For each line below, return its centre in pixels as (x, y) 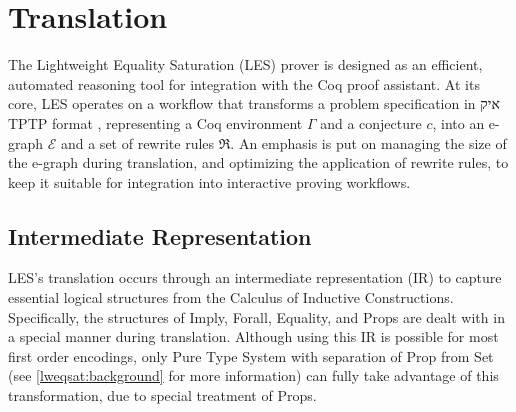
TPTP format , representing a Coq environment (155, 122)
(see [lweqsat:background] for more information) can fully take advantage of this (253, 375)
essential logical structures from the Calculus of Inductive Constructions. (231, 297)
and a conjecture (371, 122)
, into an (458, 122)
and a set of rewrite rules (137, 142)
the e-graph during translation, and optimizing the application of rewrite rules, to (258, 162)
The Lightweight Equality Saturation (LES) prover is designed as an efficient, (245, 64)
